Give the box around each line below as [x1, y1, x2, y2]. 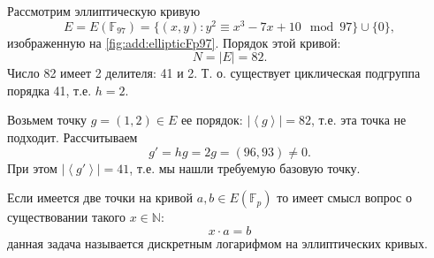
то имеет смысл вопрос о [277, 188, 412, 207]
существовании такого [7, 208, 126, 226]
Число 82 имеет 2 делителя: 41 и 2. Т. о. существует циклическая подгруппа [7, 64, 421, 82]
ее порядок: [180, 110, 243, 129]
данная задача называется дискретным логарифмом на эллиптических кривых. [7, 233, 428, 252]
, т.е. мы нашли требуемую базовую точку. [129, 158, 361, 177]
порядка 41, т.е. [7, 80, 92, 99]
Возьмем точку [7, 110, 88, 129]
